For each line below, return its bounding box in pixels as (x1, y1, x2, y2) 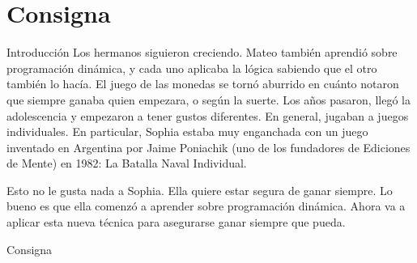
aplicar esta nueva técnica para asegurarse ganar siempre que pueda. (6, 214, 346, 231)
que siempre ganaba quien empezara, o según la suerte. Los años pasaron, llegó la (6, 91, 411, 108)
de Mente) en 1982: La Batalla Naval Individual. (6, 155, 247, 172)
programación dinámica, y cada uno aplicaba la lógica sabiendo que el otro (6, 59, 377, 76)
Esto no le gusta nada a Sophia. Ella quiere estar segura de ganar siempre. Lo (6, 181, 393, 198)
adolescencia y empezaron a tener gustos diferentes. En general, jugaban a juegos (6, 107, 409, 124)
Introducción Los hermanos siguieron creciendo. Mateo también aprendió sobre (6, 44, 398, 61)
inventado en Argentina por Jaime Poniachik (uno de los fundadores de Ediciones (6, 138, 411, 155)
